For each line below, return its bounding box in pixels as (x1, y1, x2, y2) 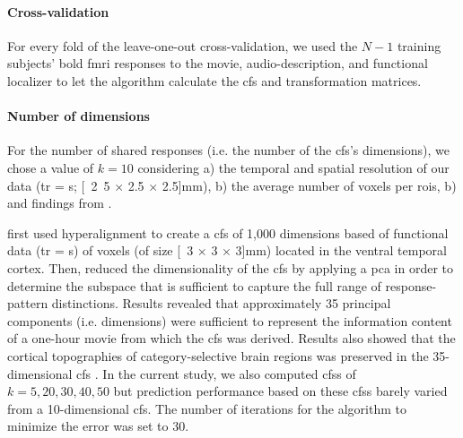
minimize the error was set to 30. (7, 417, 189, 435)
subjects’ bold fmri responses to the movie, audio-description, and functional (7, 54, 428, 73)
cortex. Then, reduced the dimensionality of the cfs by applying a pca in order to (7, 258, 453, 277)
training (397, 36, 441, 55)
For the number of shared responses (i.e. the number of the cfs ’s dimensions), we (7, 141, 450, 159)
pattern (7, 294, 48, 313)
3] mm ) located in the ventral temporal (235, 241, 447, 260)
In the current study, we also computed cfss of (102, 364, 356, 382)
